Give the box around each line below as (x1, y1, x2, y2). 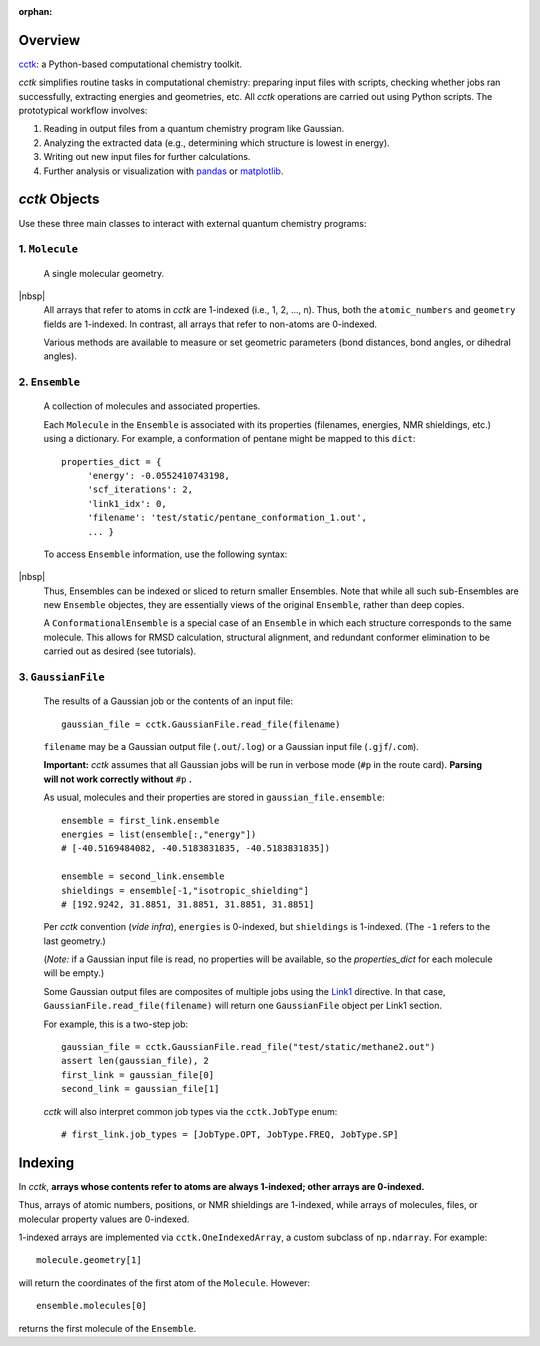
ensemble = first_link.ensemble (61, 815, 220, 826)
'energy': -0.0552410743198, (87, 470, 230, 481)
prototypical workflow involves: (18, 105, 148, 117)
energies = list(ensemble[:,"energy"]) (61, 828, 257, 840)
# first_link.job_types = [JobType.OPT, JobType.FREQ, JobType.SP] (61, 1128, 399, 1140)
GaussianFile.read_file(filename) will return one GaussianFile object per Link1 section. (43, 1000, 442, 1012)
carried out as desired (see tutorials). (43, 645, 197, 657)
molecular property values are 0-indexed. (18, 1213, 190, 1225)
